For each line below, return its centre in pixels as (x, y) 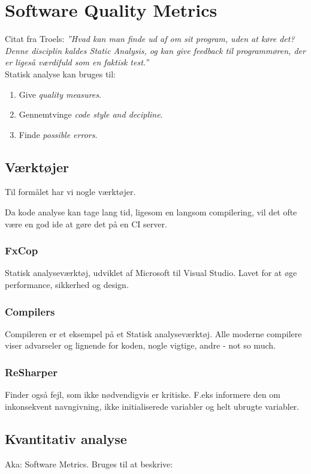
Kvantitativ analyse (66, 438)
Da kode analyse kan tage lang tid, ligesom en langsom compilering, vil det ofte (151, 212)
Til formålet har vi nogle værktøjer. (70, 192)
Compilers (30, 311)
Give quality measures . (60, 94)
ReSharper (31, 372)
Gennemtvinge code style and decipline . (91, 114)
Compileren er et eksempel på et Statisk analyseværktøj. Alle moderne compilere (153, 333)
